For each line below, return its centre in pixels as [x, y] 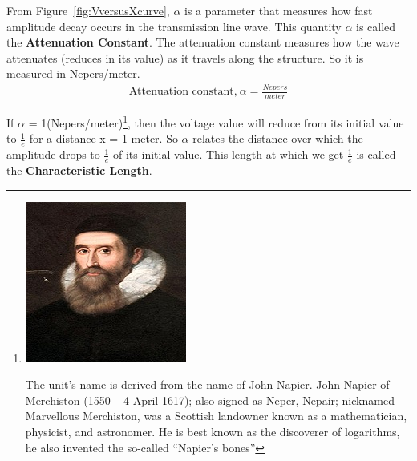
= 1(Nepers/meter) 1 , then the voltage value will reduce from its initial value [216, 121]
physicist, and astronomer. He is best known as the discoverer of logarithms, [213, 432]
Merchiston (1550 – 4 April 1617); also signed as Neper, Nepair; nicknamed [210, 400]
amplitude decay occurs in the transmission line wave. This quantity [174, 26]
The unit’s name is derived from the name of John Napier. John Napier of [207, 384]
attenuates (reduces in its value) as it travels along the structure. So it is [185, 57]
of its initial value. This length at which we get [229, 154]
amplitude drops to [53, 154]
